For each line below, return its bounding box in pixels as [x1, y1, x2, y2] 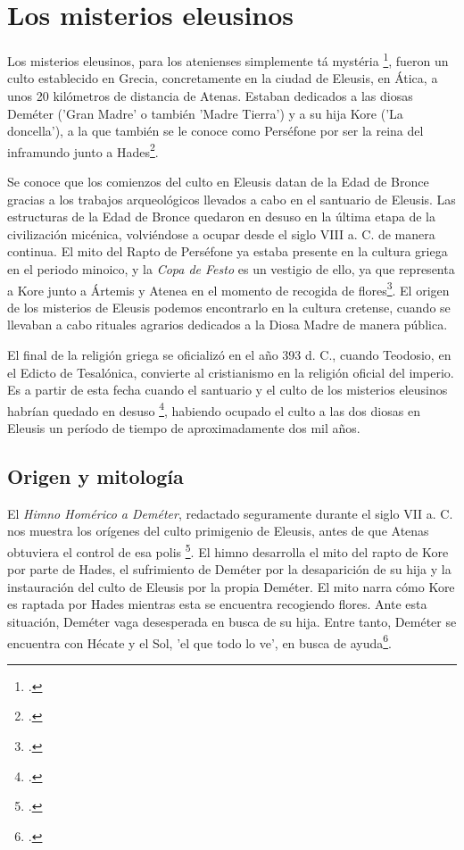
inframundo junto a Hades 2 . [7, 139, 159, 161]
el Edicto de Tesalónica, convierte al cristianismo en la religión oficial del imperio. [7, 362, 454, 381]
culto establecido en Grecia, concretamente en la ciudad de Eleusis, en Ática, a [7, 69, 438, 87]
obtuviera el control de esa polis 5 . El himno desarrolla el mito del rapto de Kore [7, 540, 449, 561]
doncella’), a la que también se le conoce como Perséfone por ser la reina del [7, 121, 424, 140]
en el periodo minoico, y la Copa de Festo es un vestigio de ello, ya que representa [7, 259, 455, 278]
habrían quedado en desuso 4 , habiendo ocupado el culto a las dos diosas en [7, 398, 420, 420]
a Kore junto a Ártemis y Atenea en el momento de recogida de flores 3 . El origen [7, 278, 450, 299]
